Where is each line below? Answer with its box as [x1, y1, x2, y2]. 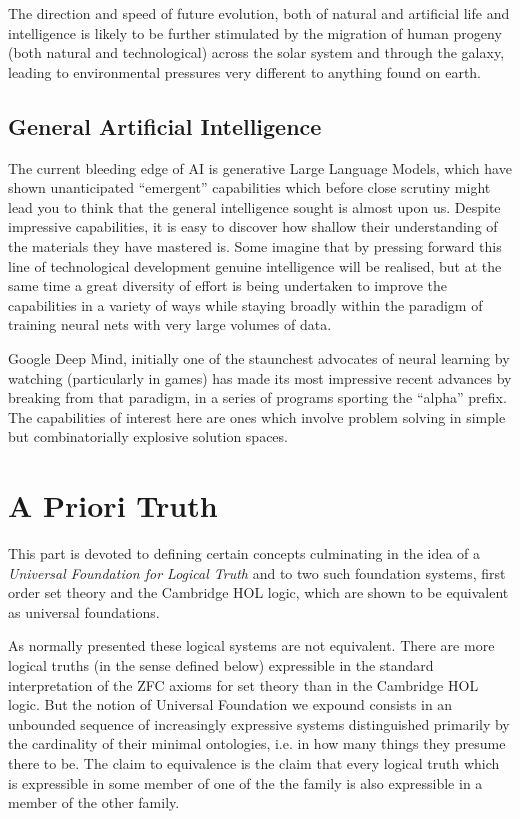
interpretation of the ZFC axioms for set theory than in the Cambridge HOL [8, 674, 479, 695]
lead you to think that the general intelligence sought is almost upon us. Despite [8, 196, 501, 217]
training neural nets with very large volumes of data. [8, 314, 332, 335]
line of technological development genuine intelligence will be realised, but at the [8, 255, 502, 276]
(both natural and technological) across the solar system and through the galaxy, [8, 42, 505, 63]
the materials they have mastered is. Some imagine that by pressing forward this [8, 235, 502, 256]
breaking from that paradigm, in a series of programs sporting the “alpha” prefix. [8, 387, 507, 408]
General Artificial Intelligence [8, 110, 322, 141]
